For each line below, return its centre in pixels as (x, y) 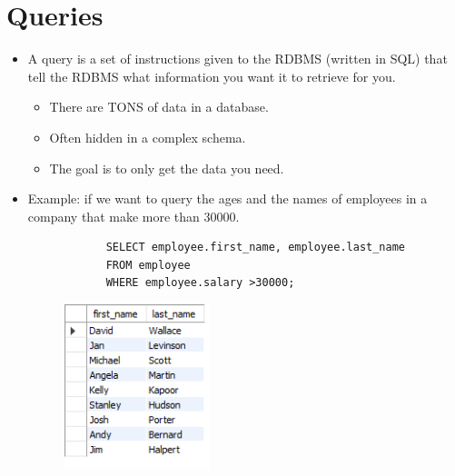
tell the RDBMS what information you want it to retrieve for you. (212, 76)
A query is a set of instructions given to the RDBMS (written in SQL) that (237, 59)
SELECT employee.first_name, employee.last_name (256, 248)
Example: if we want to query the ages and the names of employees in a (227, 198)
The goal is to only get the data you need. (167, 168)
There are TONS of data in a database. (159, 107)
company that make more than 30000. (134, 216)
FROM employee (148, 265)
